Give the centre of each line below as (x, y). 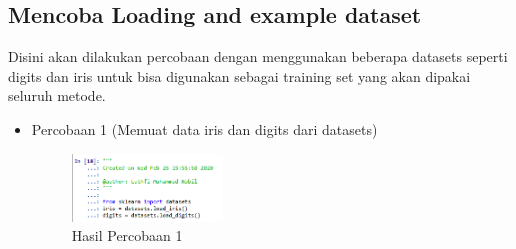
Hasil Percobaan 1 (127, 235)
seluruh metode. (57, 95)
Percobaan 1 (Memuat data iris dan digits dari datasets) (204, 128)
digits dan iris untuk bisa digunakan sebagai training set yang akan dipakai (239, 75)
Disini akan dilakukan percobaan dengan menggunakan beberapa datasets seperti (258, 56)
